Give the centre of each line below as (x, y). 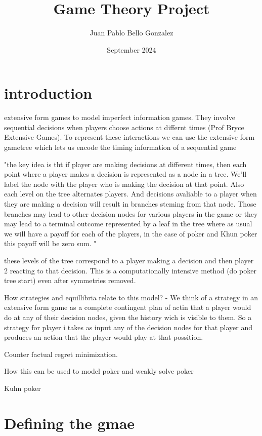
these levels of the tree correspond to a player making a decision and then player (129, 260)
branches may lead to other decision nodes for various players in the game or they (131, 213)
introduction (48, 93)
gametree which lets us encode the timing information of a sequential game (120, 147)
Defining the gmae (70, 423)
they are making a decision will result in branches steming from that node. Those (130, 204)
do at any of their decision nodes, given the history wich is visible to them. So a (128, 317)
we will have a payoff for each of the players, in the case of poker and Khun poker (131, 233)
